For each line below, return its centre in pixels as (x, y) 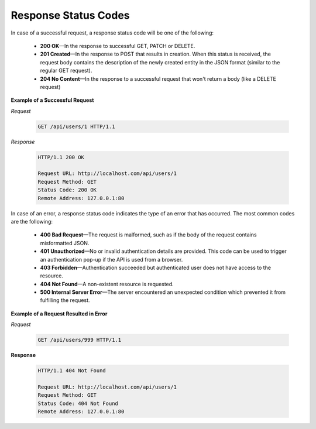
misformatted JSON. (65, 243)
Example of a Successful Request (52, 100)
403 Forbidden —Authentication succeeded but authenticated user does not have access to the (156, 267)
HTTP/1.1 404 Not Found (72, 371)
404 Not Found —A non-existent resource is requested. (107, 284)
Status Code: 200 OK (67, 190)
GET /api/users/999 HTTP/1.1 (80, 340)
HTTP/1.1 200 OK (61, 157)
